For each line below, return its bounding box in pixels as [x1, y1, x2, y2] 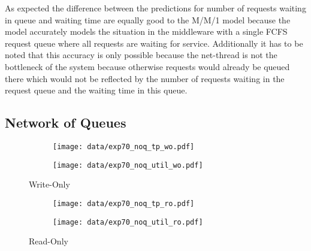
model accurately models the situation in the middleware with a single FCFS [5, 25, 288, 38]
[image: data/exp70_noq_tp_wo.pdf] [53, 142, 195, 151]
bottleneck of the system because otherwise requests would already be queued [5, 60, 290, 72]
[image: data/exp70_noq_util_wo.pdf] [53, 161, 203, 170]
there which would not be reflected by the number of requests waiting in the [5, 72, 285, 84]
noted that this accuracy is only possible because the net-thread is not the [5, 49, 277, 61]
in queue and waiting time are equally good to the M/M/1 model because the [5, 13, 291, 26]
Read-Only [29, 235, 68, 247]
